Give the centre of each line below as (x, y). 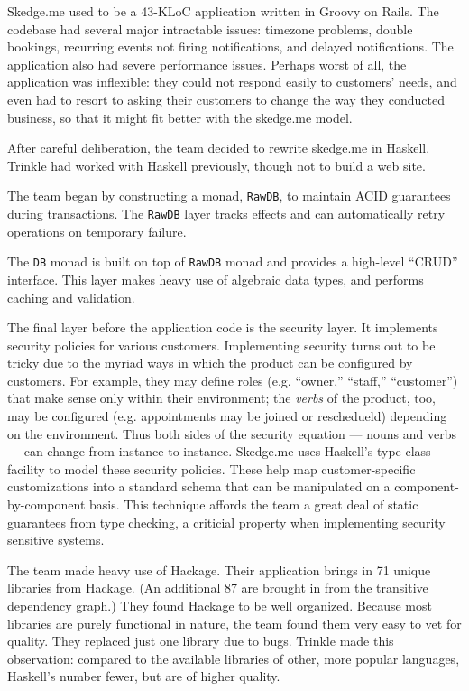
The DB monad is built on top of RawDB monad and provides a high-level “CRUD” (233, 261)
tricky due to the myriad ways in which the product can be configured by (210, 363)
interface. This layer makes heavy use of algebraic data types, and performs (216, 279)
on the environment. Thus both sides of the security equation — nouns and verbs (232, 433)
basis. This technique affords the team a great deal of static (253, 504)
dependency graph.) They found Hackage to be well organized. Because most (220, 605)
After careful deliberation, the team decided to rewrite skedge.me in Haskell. (219, 148)
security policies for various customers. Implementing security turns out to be (221, 345)
